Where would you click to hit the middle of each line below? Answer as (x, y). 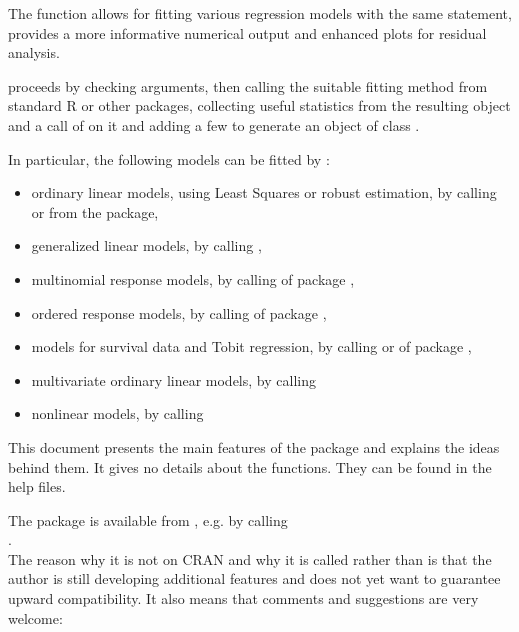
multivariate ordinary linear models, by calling (173, 379)
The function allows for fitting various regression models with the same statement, (260, 13)
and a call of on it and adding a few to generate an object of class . (214, 124)
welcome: (35, 617)
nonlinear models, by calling (117, 413)
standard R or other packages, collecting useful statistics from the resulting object (259, 105)
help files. (37, 486)
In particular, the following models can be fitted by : (169, 158)
